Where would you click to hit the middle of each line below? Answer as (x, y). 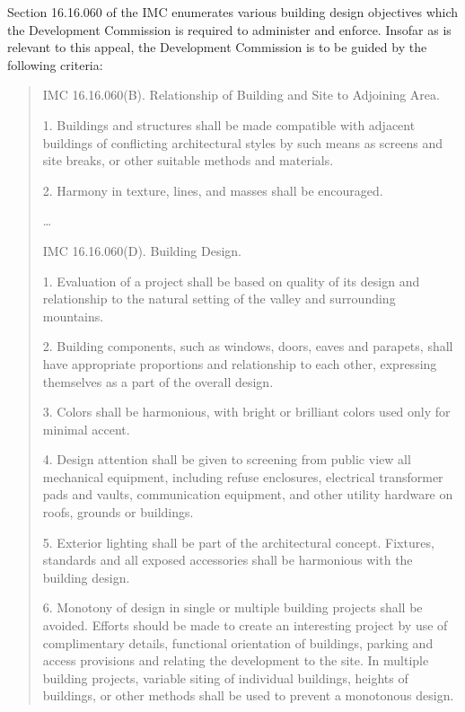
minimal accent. (86, 429)
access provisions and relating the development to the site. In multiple (236, 660)
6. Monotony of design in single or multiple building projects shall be (232, 607)
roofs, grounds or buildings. (118, 512)
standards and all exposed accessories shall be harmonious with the (228, 560)
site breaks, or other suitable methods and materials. (188, 160)
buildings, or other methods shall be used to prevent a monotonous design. (248, 695)
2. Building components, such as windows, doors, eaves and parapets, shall (248, 346)
